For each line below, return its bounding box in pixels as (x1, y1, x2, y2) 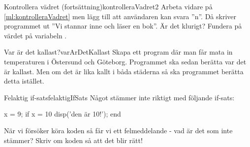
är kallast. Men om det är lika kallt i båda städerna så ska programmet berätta (4, 66, 244, 76)
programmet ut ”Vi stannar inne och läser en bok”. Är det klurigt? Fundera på (4, 21, 242, 31)
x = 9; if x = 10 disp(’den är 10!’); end (4, 109, 121, 119)
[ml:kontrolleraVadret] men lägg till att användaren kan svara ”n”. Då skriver (4, 11, 236, 21)
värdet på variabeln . (4, 30, 67, 40)
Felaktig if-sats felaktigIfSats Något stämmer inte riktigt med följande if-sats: (4, 92, 235, 102)
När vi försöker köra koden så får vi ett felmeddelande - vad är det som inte (4, 125, 233, 135)
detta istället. (4, 76, 44, 86)
